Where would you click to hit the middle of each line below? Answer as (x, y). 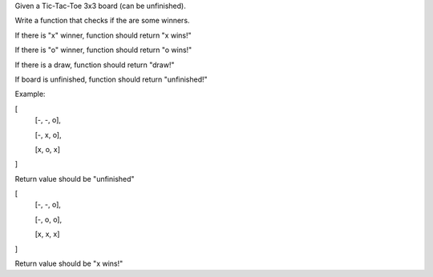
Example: (30, 94)
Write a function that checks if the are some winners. (102, 21)
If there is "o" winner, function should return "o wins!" (103, 50)
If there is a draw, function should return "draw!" (95, 65)
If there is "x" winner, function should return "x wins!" (103, 35)
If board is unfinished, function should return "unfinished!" (111, 79)
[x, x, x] (47, 234)
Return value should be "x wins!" (69, 263)
